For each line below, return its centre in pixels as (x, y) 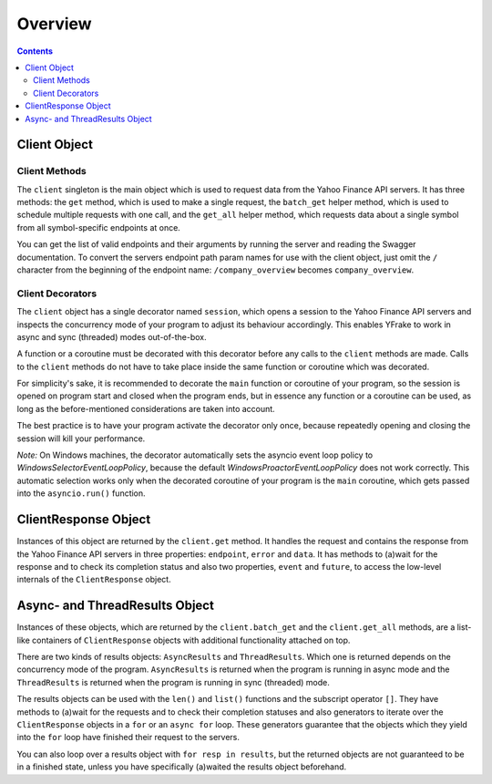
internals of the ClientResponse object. (94, 580)
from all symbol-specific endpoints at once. (99, 227)
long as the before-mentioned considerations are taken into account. (146, 408)
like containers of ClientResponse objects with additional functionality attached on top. (184, 640)
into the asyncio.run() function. (81, 493)
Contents (35, 51)
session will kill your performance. (81, 438)
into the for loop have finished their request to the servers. (128, 738)
